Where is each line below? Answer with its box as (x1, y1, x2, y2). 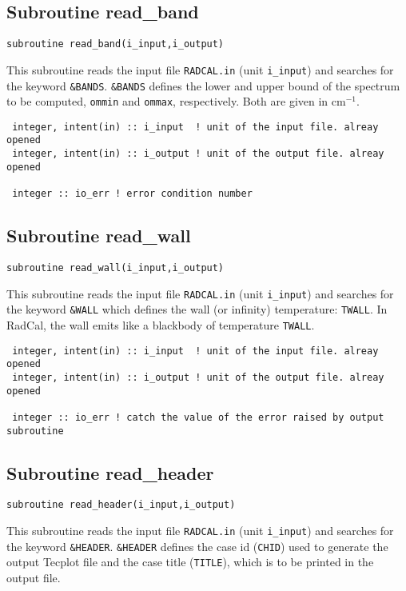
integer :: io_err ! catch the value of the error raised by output (12, 411, 384, 423)
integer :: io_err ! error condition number (12, 188, 253, 200)
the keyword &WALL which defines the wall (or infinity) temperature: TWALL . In (6, 301, 388, 317)
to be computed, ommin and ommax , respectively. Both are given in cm (6, 93, 346, 110)
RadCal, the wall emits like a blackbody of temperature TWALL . (6, 316, 315, 333)
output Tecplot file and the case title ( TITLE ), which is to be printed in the (6, 553, 374, 570)
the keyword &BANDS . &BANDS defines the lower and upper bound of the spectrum (6, 77, 400, 94)
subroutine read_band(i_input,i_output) (6, 38, 225, 50)
